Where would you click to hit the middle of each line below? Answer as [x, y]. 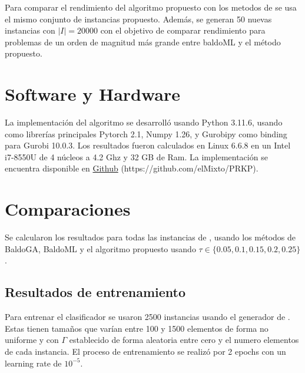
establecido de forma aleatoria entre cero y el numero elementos [184, 340]
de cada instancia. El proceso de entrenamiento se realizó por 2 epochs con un [145, 351]
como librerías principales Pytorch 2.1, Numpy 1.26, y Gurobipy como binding [146, 133]
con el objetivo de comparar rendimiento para [183, 30]
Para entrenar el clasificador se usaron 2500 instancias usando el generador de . [147, 317]
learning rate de [33, 363]
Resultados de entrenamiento [95, 292]
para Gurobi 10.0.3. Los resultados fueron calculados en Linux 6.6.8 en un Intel [148, 145]
